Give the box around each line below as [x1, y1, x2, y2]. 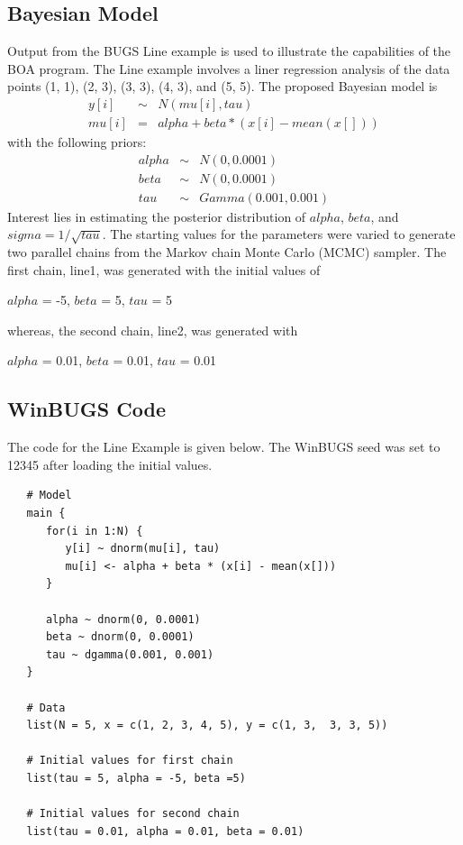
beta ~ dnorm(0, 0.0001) [45, 630, 195, 644]
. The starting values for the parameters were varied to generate [102, 225, 456, 243]
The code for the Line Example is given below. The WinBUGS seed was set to [7, 437, 440, 456]
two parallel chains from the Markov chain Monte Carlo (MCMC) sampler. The [7, 243, 447, 262]
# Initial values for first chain [26, 754, 233, 767]
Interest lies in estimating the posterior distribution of [7, 207, 306, 225]
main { [26, 507, 66, 520]
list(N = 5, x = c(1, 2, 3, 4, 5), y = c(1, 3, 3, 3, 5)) [26, 719, 388, 732]
